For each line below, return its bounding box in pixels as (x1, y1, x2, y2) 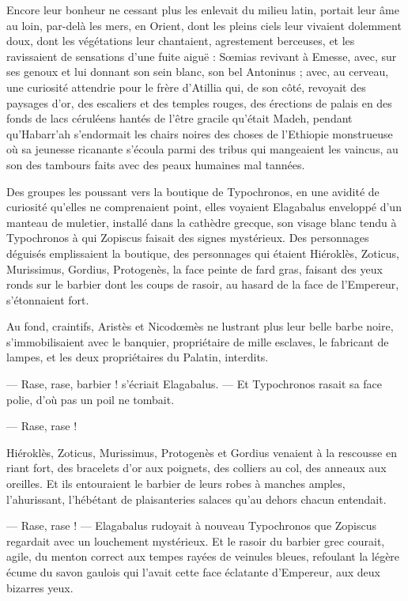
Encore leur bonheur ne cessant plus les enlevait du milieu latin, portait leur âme (6, 2, 399, 17)
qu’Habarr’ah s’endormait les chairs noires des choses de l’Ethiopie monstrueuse (6, 125, 393, 142)
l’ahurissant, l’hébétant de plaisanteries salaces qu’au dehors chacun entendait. (6, 490, 387, 507)
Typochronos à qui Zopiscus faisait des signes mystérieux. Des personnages (6, 229, 369, 246)
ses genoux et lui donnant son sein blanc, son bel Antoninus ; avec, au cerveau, (6, 63, 389, 80)
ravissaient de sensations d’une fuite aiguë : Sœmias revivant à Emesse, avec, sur (6, 47, 397, 64)
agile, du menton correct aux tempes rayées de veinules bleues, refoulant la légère (6, 548, 400, 565)
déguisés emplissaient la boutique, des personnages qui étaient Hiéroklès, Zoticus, (6, 244, 399, 261)
